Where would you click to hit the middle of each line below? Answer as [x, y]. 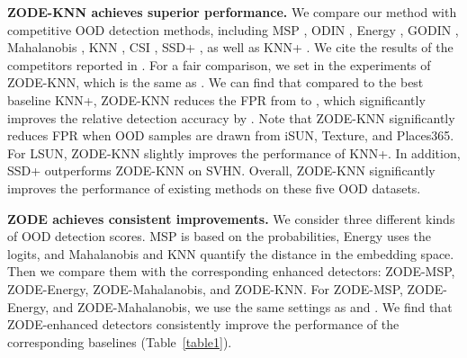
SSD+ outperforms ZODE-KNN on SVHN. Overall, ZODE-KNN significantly [221, 170]
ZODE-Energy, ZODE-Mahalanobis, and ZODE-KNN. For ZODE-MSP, [205, 288]
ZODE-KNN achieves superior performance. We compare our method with [232, 12]
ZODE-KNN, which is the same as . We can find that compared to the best [216, 82]
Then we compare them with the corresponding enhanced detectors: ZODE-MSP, [231, 271]
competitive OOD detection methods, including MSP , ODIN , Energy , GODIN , [233, 29]
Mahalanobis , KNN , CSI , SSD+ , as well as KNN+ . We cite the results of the [230, 47]
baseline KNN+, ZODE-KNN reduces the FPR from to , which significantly [216, 99]
